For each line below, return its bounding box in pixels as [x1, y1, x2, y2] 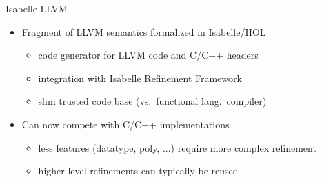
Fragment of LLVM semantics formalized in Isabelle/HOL [21, 24, 266, 39]
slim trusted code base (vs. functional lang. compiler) [38, 94, 267, 108]
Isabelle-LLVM [6, 1, 68, 15]
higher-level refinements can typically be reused [38, 163, 239, 178]
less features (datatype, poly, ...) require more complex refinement [38, 140, 316, 154]
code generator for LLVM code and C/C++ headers [38, 48, 259, 62]
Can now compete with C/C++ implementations [21, 117, 230, 131]
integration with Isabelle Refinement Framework [38, 70, 242, 85]
